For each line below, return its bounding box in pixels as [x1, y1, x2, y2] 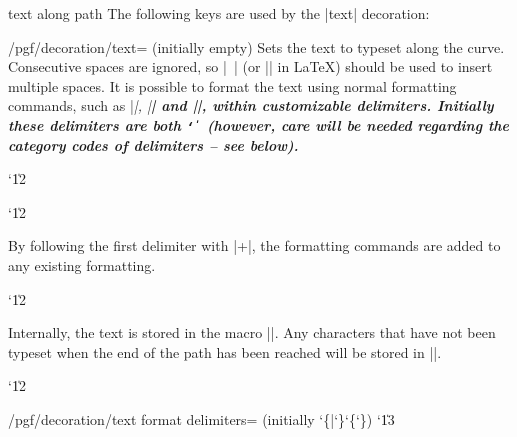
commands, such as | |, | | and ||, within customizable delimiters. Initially [8, 95, 494, 116]
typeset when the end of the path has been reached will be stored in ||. [8, 341, 442, 362]
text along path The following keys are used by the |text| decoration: [8, 3, 430, 23]
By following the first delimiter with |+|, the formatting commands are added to [8, 235, 501, 256]
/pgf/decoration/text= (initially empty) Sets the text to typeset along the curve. [8, 36, 505, 57]
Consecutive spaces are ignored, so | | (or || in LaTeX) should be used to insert [8, 56, 493, 77]
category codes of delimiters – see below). [8, 134, 299, 155]
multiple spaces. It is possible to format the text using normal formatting [8, 75, 457, 96]
